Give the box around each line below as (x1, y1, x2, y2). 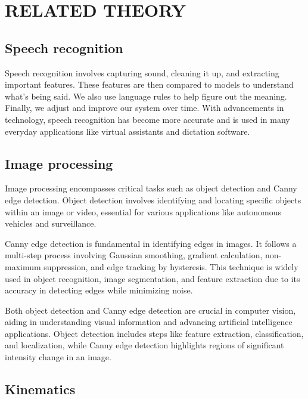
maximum (5, 260, 41, 273)
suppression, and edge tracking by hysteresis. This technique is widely (43, 260, 298, 273)
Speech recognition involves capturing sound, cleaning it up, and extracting (5, 66, 279, 79)
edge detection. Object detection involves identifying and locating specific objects (5, 193, 301, 206)
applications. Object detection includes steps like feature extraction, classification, (5, 327, 304, 339)
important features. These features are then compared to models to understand (5, 78, 294, 91)
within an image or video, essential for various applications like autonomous (5, 205, 282, 218)
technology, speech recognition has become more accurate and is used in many (5, 113, 290, 125)
